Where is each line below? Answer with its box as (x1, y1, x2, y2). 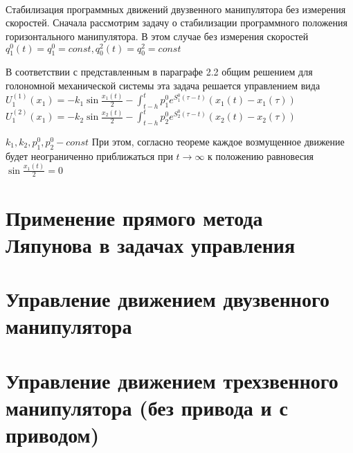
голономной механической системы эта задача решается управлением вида (6, 78, 320, 93)
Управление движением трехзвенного (6, 366, 338, 394)
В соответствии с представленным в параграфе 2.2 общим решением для (6, 64, 313, 79)
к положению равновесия (208, 148, 314, 163)
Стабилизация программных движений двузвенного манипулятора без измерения (6, 1, 346, 16)
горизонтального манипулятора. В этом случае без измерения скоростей (6, 28, 309, 43)
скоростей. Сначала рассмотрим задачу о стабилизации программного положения (6, 15, 347, 30)
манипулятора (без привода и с (6, 393, 288, 421)
